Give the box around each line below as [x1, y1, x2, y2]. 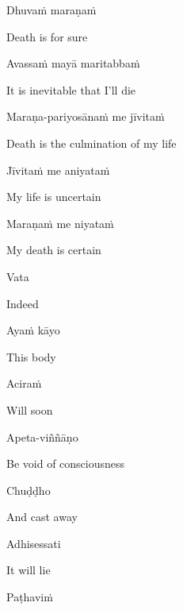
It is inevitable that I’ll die [6, 81, 136, 98]
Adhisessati [6, 535, 61, 551]
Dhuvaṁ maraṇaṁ [6, 2, 97, 17]
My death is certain [6, 241, 101, 258]
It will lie [6, 562, 51, 578]
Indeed [6, 295, 39, 311]
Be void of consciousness [6, 455, 125, 472]
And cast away [6, 508, 78, 525]
